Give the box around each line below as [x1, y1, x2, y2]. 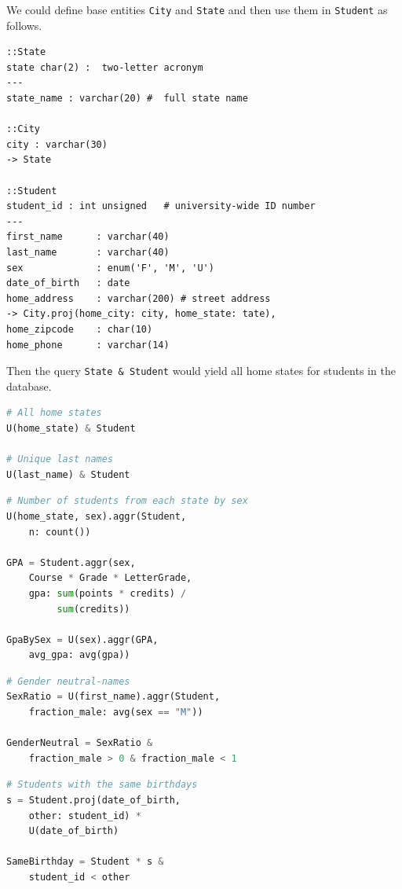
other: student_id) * [28, 810, 141, 821]
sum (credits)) [57, 603, 130, 615]
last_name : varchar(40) [6, 246, 170, 258]
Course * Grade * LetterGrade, [28, 572, 192, 584]
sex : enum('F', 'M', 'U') [6, 262, 214, 274]
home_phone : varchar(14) [6, 339, 170, 351]
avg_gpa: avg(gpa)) [28, 649, 130, 661]
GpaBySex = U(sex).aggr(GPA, [6, 634, 159, 645]
